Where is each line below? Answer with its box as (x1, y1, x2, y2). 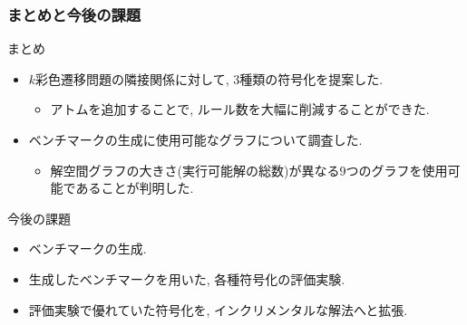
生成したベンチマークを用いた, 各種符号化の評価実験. (28, 269, 345, 288)
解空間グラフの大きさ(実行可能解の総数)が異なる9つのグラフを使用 (50, 160, 448, 179)
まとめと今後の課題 (7, 3, 141, 25)
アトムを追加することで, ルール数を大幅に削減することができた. (50, 100, 430, 119)
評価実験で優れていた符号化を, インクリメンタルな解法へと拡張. (28, 300, 408, 319)
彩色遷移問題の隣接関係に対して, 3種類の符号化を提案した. (35, 69, 384, 88)
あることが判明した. (75, 178, 194, 197)
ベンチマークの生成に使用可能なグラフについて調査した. (28, 130, 363, 148)
